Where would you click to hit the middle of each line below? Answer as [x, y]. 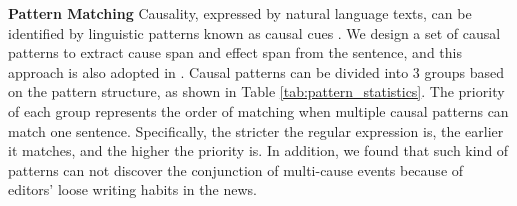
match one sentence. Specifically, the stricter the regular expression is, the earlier [256, 130]
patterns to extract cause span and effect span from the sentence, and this [235, 52]
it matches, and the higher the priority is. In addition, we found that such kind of [258, 150]
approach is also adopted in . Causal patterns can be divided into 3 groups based [256, 71]
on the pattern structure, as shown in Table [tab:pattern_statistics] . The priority [256, 91]
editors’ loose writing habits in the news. [132, 189]
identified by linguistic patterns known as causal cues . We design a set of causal [254, 32]
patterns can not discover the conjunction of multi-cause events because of [236, 169]
